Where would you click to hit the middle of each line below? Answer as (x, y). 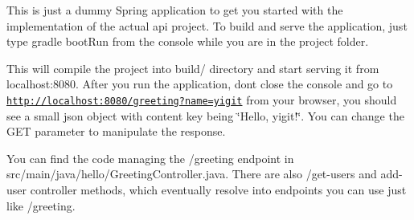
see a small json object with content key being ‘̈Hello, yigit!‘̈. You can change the (205, 115)
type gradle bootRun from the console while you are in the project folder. (188, 41)
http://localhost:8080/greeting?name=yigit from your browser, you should (202, 99)
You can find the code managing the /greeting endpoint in (150, 158)
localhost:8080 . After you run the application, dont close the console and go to (200, 84)
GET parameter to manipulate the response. (116, 131)
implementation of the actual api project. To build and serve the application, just (207, 25)
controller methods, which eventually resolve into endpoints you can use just (218, 189)
